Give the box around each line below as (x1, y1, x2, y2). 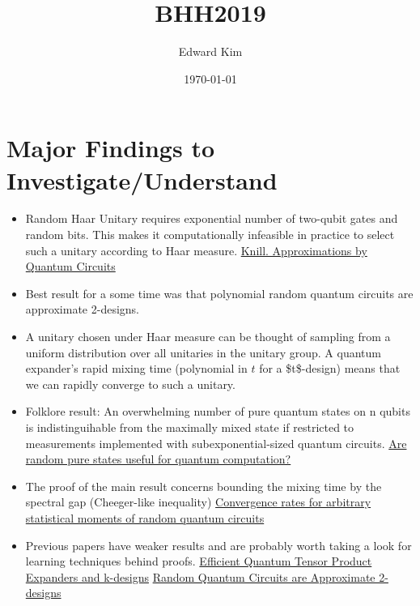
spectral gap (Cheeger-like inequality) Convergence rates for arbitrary (25, 493, 371, 510)
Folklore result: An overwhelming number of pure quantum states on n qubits (25, 403, 410, 420)
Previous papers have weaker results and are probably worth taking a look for (25, 536, 412, 553)
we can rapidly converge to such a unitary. (25, 375, 235, 392)
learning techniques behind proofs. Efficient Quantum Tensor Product (25, 553, 372, 570)
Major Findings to (6, 131, 215, 164)
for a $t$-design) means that (259, 360, 401, 377)
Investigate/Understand (6, 163, 278, 196)
